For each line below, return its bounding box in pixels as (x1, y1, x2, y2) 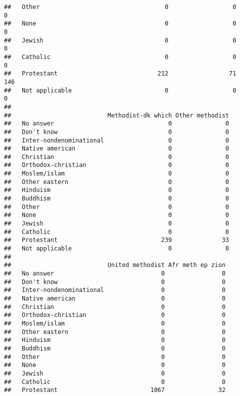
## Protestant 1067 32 (4, 386, 226, 394)
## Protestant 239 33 (4, 236, 230, 244)
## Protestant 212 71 (4, 70, 237, 77)
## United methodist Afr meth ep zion (4, 261, 226, 269)
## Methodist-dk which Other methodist (4, 111, 230, 119)
